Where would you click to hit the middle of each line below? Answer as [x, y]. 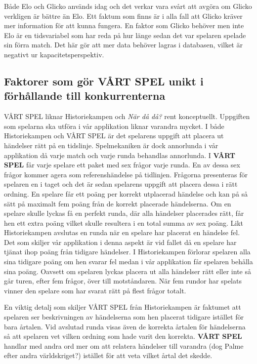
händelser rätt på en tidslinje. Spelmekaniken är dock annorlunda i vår [111, 145]
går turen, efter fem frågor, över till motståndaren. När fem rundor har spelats [123, 281]
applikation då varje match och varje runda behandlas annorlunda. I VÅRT [120, 155]
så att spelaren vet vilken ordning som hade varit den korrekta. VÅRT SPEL [123, 336]
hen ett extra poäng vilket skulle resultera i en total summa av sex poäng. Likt [124, 222]
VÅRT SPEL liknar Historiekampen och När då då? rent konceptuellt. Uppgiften [127, 116]
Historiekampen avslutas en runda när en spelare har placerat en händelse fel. [122, 232]
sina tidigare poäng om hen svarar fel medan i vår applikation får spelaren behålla [128, 262]
